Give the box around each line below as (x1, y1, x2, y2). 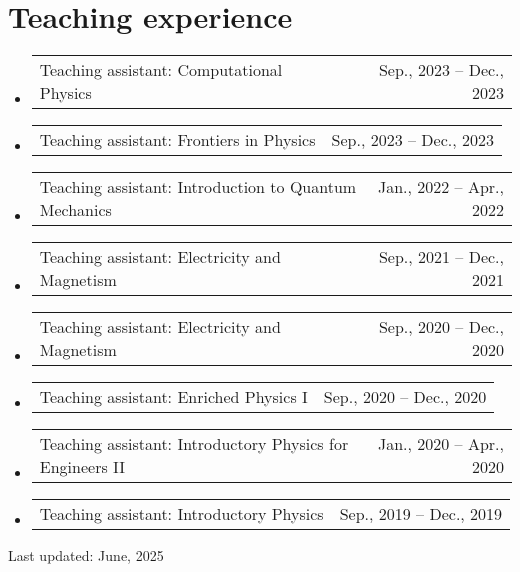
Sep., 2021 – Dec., (378, 245, 504, 269)
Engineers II (39, 455, 126, 479)
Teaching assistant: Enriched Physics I (39, 385, 308, 409)
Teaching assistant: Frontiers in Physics (39, 128, 316, 152)
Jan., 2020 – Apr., (377, 432, 504, 456)
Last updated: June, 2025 (8, 545, 164, 566)
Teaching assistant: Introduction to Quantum (39, 175, 357, 199)
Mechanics (39, 198, 112, 222)
